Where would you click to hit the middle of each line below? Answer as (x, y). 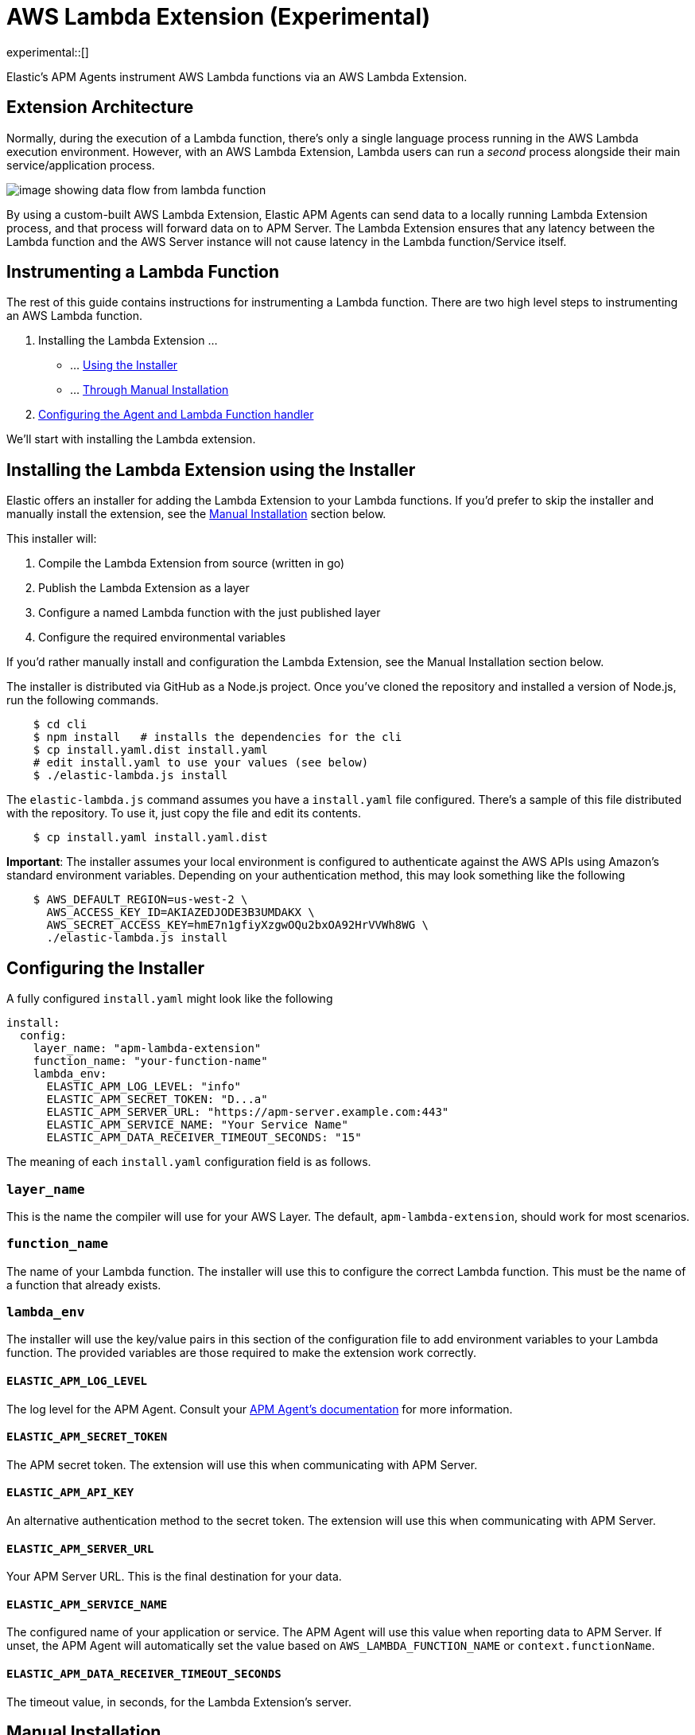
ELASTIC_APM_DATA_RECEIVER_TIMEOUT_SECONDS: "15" (204, 1138)
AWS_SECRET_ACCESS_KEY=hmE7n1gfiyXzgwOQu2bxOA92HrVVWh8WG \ (238, 925)
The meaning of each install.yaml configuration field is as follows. (189, 1162)
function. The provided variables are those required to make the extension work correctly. (242, 1353)
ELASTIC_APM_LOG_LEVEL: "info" (144, 1087)
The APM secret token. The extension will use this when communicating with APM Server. (242, 1464)
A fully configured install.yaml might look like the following (170, 999)
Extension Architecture (100, 107)
